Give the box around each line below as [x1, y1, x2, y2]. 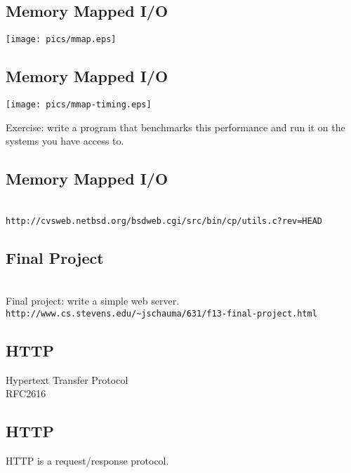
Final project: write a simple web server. [6, 293, 180, 308]
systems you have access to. [6, 133, 124, 148]
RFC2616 [6, 386, 46, 401]
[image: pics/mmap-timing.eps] [6, 100, 152, 110]
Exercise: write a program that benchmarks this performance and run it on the [6, 119, 345, 134]
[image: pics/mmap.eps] [6, 34, 117, 45]
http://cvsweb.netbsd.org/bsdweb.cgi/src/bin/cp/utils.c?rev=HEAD [6, 215, 323, 226]
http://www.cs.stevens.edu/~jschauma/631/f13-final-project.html [6, 308, 317, 319]
